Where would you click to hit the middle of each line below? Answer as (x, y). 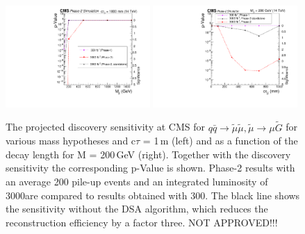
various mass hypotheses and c (71, 141)
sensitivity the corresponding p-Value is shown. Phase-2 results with (150, 168)
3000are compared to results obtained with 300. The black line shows (153, 195)
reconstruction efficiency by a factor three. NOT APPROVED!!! (142, 222)
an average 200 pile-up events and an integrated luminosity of (137, 181)
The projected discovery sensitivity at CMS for (105, 127)
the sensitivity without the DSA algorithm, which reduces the (137, 209)
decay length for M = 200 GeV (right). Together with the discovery (148, 154)
